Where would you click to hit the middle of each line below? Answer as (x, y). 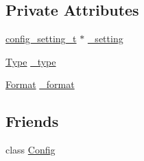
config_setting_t (41, 39)
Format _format (40, 84)
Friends (32, 121)
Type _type (31, 61)
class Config (31, 150)
